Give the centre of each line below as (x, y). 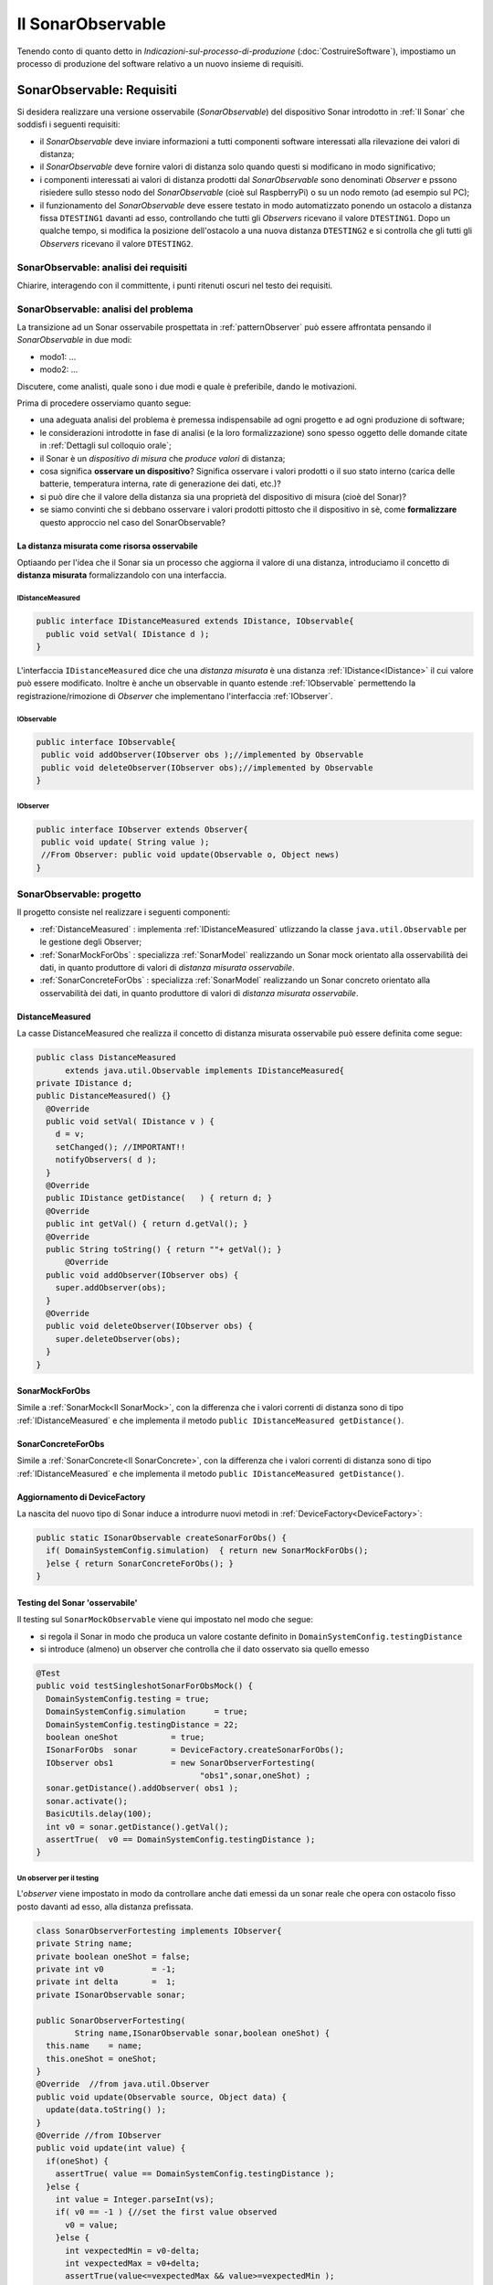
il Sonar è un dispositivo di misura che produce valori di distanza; (163, 458)
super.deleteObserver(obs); (118, 1339)
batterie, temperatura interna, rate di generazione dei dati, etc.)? (161, 484)
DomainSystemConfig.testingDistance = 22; (142, 1724)
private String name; (84, 1944)
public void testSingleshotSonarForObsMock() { (144, 1686)
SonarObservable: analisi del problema (105, 309)
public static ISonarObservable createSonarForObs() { (161, 1538)
